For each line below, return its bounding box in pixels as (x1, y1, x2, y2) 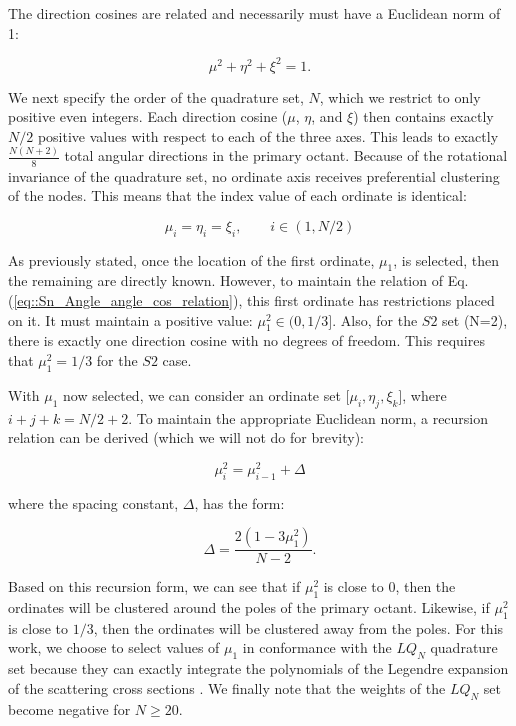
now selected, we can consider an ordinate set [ (62, 384, 350, 405)
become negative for (8, 698, 131, 719)
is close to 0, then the (323, 576, 456, 597)
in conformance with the (242, 637, 392, 658)
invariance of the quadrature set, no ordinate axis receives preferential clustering (8, 165, 500, 186)
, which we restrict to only (319, 86, 481, 107)
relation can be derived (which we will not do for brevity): (8, 427, 365, 448)
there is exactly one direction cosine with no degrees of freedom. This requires (8, 330, 485, 351)
